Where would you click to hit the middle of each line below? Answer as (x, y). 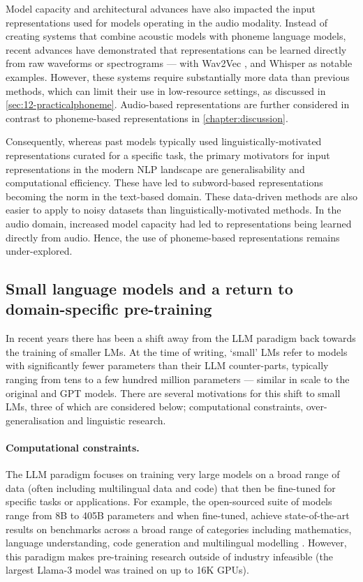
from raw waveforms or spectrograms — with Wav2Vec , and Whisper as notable (179, 63)
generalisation (35, 420)
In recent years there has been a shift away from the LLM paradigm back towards (181, 338)
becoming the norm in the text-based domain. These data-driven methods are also (182, 196)
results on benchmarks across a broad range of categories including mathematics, (179, 529)
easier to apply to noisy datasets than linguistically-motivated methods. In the (173, 210)
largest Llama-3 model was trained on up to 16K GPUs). (127, 570)
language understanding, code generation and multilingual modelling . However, (176, 543)
